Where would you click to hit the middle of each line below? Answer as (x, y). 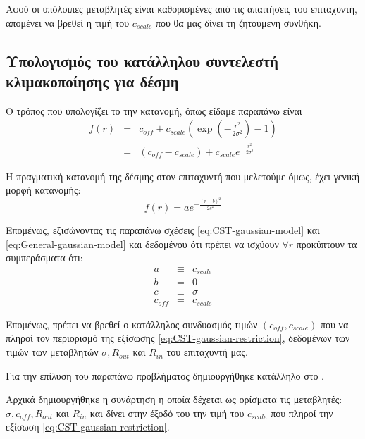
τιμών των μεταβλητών (52, 352)
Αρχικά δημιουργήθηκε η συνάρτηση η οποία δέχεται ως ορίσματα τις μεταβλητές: (174, 399)
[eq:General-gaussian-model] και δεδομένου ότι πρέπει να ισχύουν (142, 243)
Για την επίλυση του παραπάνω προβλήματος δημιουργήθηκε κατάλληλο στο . (165, 375)
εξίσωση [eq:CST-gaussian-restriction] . (88, 427)
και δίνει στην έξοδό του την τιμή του (167, 413)
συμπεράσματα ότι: (44, 258)
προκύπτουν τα (327, 243)
